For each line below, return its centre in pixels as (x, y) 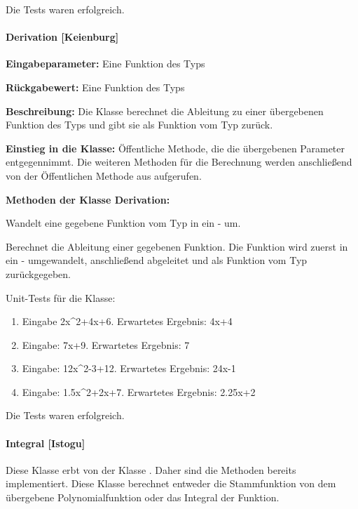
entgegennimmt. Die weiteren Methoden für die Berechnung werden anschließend (179, 162)
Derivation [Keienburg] (62, 37)
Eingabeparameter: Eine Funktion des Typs (105, 64)
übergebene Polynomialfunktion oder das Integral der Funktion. (143, 497)
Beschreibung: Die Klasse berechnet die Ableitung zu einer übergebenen (165, 111)
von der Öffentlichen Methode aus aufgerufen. (104, 175)
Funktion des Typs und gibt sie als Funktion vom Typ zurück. (139, 125)
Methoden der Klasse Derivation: (88, 199)
